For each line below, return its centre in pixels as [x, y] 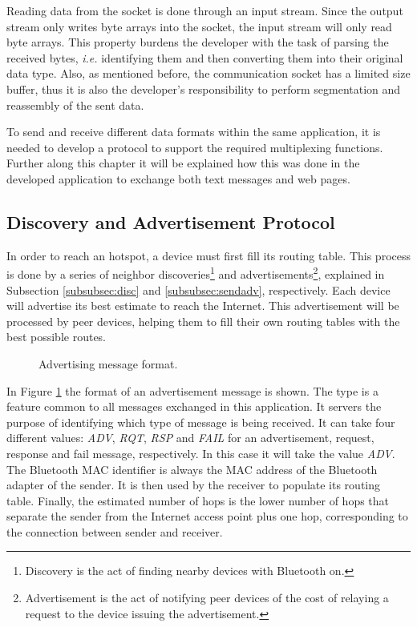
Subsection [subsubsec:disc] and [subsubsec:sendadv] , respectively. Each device [198, 289]
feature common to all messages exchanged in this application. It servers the [194, 406]
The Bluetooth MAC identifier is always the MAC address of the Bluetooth [192, 469]
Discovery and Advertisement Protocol [171, 221]
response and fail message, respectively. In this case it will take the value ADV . [201, 453]
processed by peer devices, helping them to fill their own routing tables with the [203, 321]
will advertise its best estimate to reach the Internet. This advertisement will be [203, 305]
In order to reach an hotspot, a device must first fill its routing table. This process [208, 255]
